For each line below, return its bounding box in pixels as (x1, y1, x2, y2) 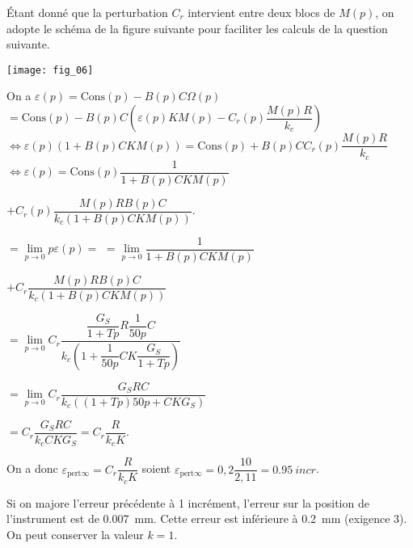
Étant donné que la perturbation (6, 4, 168, 20)
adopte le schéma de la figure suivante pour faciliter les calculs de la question (6, 19, 388, 36)
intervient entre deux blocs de (188, 4, 335, 20)
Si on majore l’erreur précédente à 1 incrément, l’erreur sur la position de (6, 494, 369, 511)
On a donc (6, 460, 58, 477)
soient (141, 460, 171, 477)
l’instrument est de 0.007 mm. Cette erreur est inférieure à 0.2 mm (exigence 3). (6, 510, 407, 527)
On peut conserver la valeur (6, 526, 144, 543)
